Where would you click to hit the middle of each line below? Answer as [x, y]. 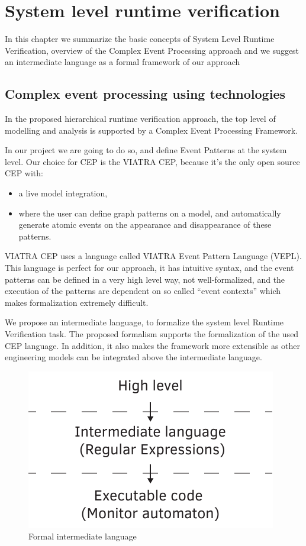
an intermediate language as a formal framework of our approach [123, 62]
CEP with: [24, 173]
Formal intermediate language [83, 536]
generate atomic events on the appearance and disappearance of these [145, 224]
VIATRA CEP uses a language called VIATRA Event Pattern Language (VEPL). [153, 256]
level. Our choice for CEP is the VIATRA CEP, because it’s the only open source [152, 161]
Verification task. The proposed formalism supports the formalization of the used [152, 334]
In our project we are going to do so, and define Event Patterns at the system [146, 150]
